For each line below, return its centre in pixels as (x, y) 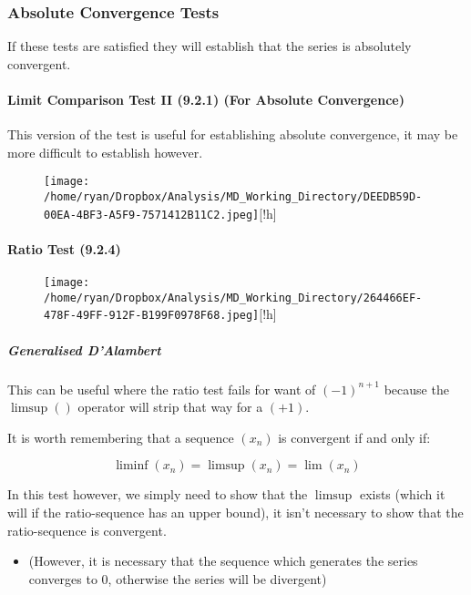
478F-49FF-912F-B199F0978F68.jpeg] (152, 316)
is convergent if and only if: (354, 437)
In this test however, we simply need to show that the (158, 494)
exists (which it (402, 494)
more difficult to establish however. (105, 152)
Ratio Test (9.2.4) (64, 248)
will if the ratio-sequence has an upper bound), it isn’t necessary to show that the (235, 513)
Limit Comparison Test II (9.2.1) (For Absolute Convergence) (206, 99)
